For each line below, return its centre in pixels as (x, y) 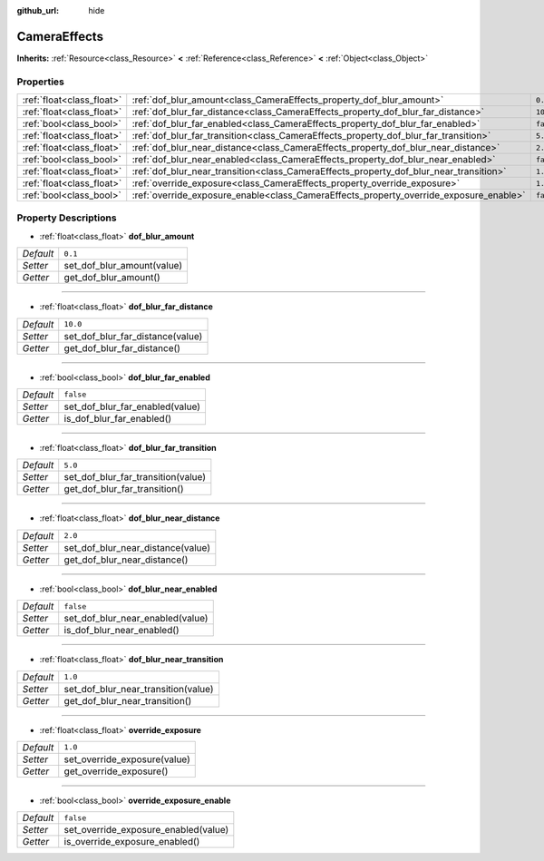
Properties (41, 82)
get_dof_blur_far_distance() (122, 347)
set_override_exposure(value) (127, 759)
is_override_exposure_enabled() (132, 842)
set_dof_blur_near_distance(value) (137, 547)
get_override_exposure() (116, 771)
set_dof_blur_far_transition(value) (135, 477)
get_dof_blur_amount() (112, 278)
